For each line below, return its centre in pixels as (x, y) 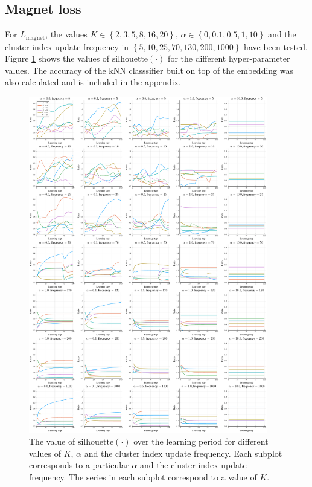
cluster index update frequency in (67, 46)
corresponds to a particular (79, 465)
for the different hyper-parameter (229, 58)
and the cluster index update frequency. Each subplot (183, 453)
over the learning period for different (201, 441)
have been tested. (276, 46)
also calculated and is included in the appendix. (93, 82)
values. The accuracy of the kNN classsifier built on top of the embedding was (149, 70)
